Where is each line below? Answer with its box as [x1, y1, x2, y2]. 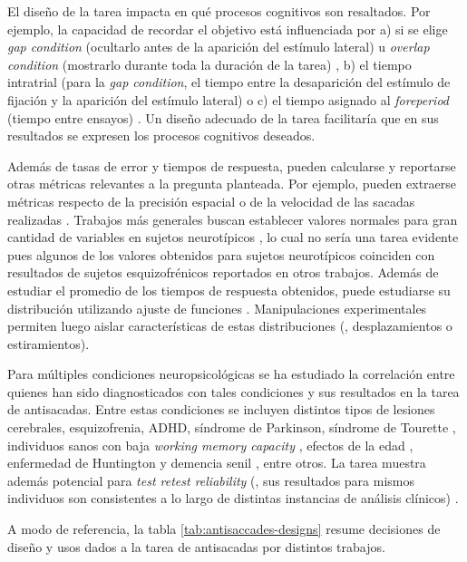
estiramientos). [7, 334, 90, 353]
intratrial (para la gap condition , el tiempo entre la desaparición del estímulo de [7, 73, 451, 92]
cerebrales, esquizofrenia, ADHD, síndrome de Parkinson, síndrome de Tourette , [7, 418, 456, 437]
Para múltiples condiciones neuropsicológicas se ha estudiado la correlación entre [7, 364, 455, 383]
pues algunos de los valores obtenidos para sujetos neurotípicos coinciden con [7, 245, 435, 264]
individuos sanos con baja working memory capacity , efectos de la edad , [7, 435, 413, 454]
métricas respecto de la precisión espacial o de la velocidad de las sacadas [7, 191, 415, 210]
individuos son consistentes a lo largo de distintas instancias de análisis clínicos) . [7, 489, 459, 508]
